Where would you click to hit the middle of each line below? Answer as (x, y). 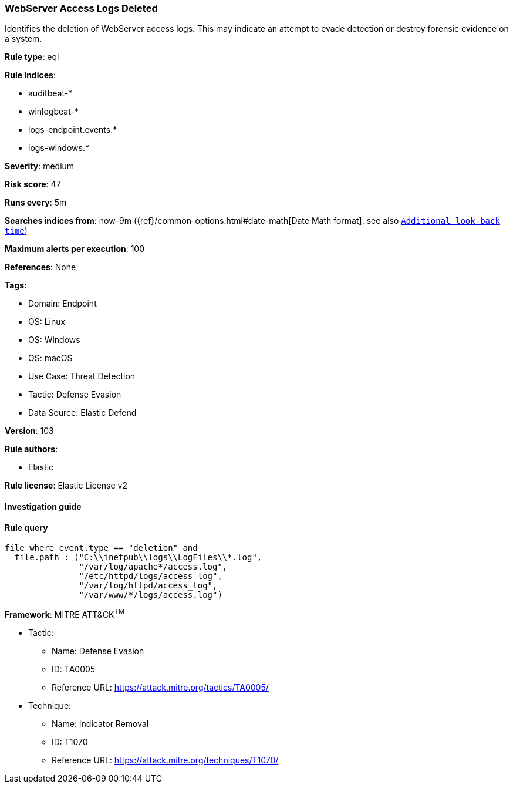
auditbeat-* (50, 93)
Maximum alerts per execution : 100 (75, 249)
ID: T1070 (70, 742)
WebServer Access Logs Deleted (81, 8)
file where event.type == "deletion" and (101, 548)
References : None (41, 267)
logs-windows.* (59, 148)
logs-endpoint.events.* (73, 130)
